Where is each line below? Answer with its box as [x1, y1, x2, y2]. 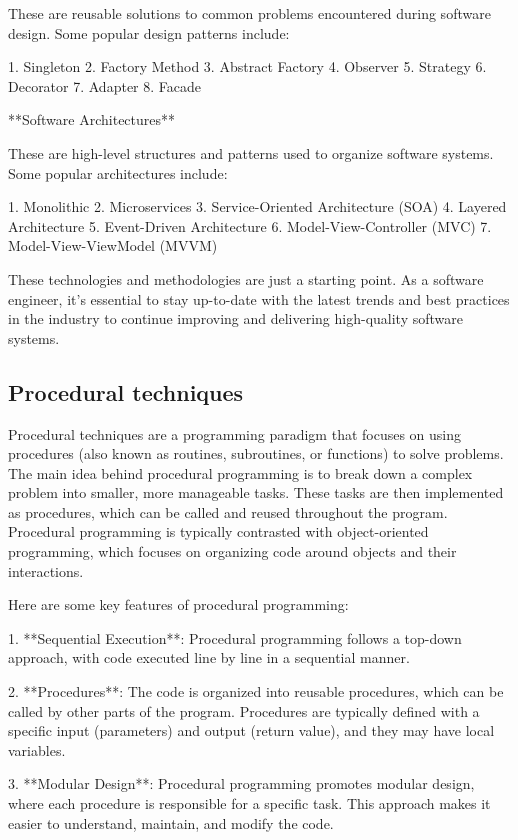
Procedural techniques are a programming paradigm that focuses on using [8, 423, 462, 444]
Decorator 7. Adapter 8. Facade [8, 75, 202, 96]
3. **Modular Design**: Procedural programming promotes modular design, [8, 773, 475, 794]
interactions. [8, 560, 84, 581]
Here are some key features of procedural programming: [8, 594, 349, 615]
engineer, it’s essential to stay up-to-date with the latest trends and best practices [8, 288, 510, 309]
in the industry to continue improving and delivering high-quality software [8, 308, 463, 329]
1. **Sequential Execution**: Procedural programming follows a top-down [8, 627, 462, 648]
